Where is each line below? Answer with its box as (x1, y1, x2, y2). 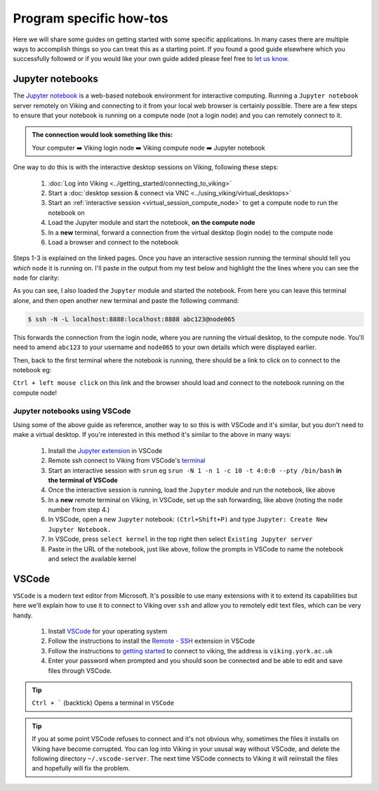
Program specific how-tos (13, 11, 168, 26)
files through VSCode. (48, 666, 112, 674)
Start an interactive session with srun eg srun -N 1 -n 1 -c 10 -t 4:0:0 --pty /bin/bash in (48, 466, 342, 474)
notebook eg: (13, 366, 52, 374)
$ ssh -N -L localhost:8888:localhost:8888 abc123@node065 (27, 315, 235, 323)
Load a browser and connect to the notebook (48, 237, 179, 246)
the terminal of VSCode (48, 476, 119, 484)
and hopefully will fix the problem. (32, 764, 131, 773)
